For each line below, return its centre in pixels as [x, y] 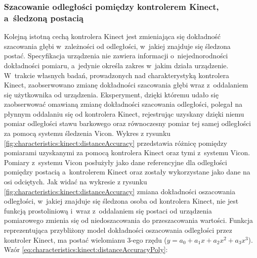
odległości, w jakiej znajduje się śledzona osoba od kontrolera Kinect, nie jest [121, 201]
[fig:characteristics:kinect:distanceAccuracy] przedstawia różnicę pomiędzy [116, 143]
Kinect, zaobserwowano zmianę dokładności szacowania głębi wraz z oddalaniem [126, 85]
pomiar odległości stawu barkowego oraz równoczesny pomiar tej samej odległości [128, 123]
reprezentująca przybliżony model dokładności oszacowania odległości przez [118, 230]
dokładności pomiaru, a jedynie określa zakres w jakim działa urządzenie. [116, 65]
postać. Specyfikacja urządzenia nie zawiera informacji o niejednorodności [116, 56]
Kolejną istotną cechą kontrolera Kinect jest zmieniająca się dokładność [112, 36]
